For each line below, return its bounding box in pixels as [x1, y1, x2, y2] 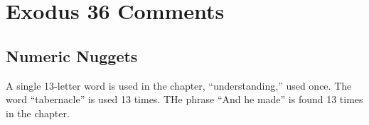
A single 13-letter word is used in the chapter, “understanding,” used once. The [6, 78, 352, 93]
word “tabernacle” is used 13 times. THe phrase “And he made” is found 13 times [6, 92, 363, 107]
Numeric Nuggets [6, 44, 138, 66]
